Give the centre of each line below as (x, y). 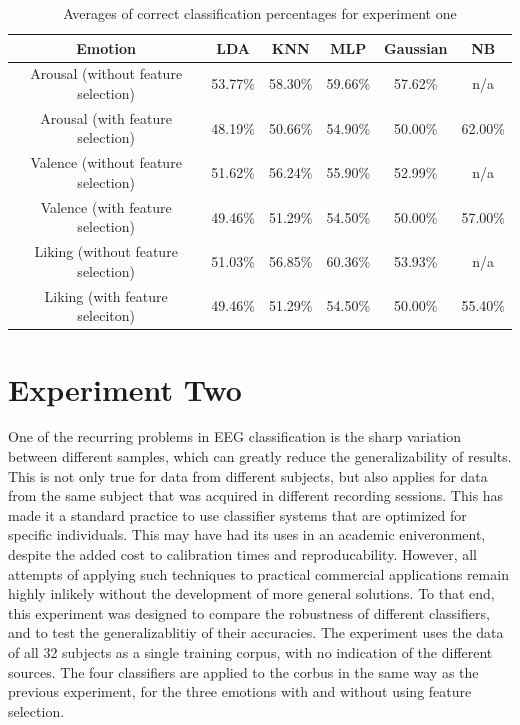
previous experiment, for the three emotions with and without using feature (240, 691)
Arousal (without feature (106, 73)
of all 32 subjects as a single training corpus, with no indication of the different (250, 651)
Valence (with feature (106, 206)
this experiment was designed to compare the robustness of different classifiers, (249, 612)
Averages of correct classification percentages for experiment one (260, 13)
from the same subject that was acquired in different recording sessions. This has (256, 495)
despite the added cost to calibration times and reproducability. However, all (243, 554)
